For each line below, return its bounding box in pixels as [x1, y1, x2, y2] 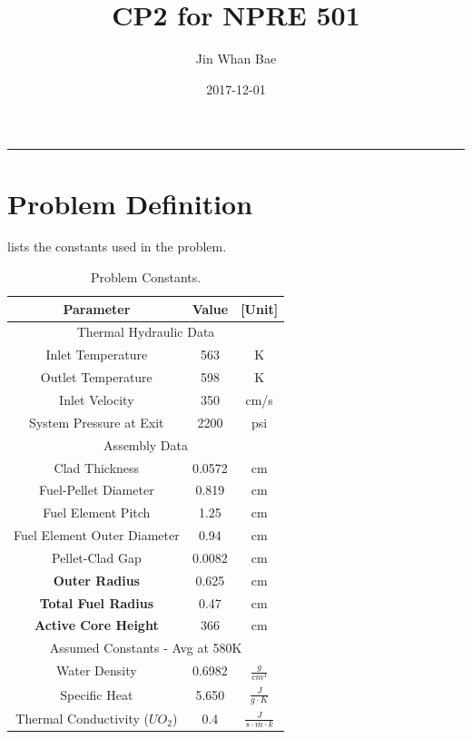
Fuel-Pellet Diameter [39, 480, 154, 499]
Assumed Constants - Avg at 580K [49, 638, 242, 657]
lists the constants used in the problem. [7, 237, 227, 256]
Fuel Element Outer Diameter [14, 526, 180, 545]
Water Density [56, 661, 137, 680]
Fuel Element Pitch [43, 503, 151, 522]
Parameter [63, 299, 131, 318]
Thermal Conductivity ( [15, 708, 149, 727]
